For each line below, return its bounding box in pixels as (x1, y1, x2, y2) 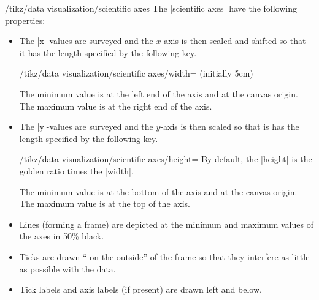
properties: (5, 13, 45, 26)
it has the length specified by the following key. (19, 46, 197, 59)
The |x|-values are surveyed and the (19, 34, 153, 47)
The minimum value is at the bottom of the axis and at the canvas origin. (19, 185, 298, 198)
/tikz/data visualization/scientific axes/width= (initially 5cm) (19, 67, 253, 80)
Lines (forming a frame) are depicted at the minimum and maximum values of (19, 217, 313, 230)
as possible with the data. (19, 262, 116, 275)
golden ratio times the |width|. (19, 164, 134, 177)
